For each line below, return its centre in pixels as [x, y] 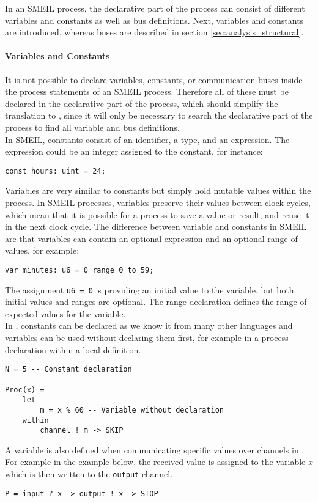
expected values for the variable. [65, 313]
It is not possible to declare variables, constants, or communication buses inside [154, 79]
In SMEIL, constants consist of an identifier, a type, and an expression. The [147, 139]
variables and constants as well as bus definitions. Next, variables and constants [154, 20]
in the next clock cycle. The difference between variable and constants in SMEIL [156, 226]
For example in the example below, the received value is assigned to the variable [155, 462]
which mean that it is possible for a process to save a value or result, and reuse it [157, 214]
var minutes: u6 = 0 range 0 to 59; [79, 270]
